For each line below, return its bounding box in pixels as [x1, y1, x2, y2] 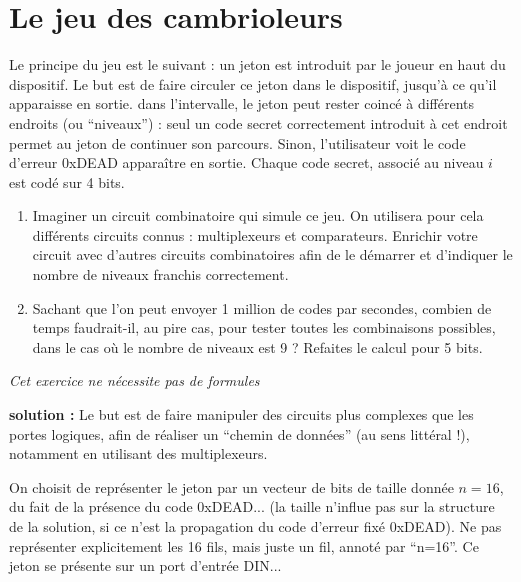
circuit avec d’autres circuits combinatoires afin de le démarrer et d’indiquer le [32, 244, 513, 265]
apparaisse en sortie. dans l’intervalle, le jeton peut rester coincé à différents [9, 93, 474, 114]
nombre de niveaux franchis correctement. [32, 264, 289, 285]
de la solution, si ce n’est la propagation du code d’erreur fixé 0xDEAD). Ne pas [9, 516, 502, 536]
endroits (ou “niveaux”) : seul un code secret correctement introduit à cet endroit [9, 112, 508, 133]
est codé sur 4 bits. [9, 171, 125, 192]
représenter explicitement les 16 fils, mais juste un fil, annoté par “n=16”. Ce [9, 535, 479, 556]
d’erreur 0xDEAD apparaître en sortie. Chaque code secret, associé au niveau [9, 152, 484, 173]
